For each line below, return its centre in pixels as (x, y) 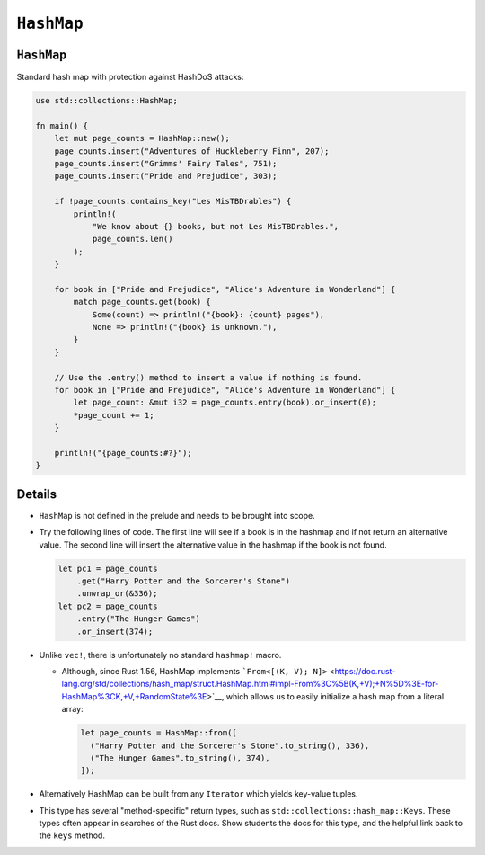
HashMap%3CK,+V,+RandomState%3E (134, 696)
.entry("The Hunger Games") (139, 619)
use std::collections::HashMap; (107, 101)
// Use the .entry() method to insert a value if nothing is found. (208, 377)
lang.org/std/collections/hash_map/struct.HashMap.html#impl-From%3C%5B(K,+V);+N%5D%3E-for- (250, 684)
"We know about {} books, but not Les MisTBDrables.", (216, 226)
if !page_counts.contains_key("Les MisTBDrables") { (173, 201)
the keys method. (72, 835)
